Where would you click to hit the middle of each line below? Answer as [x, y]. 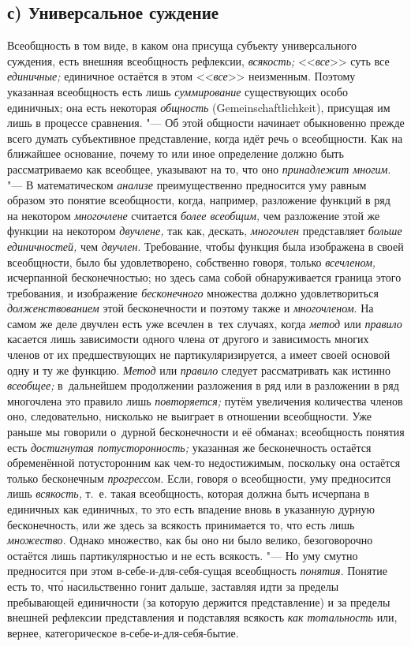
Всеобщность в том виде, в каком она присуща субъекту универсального [182, 45]
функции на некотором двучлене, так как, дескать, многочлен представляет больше [205, 231]
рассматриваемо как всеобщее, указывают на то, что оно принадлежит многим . [199, 168]
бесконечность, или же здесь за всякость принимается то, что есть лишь [181, 524]
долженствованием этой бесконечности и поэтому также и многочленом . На [191, 308]
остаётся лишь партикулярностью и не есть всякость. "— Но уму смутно [183, 555]
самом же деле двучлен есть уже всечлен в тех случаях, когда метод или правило [205, 323]
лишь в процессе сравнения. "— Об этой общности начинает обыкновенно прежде [206, 123]
